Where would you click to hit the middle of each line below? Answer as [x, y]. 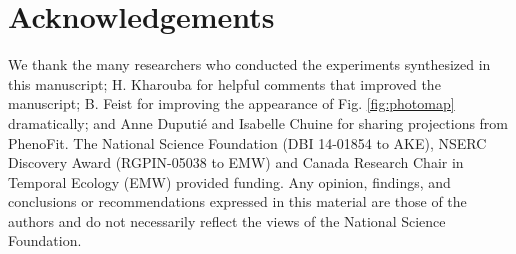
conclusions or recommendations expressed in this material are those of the [237, 201]
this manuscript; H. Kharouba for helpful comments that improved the [224, 83]
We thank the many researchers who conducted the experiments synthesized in [249, 64]
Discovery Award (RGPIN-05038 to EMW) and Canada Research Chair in [236, 162]
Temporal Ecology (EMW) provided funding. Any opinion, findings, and [229, 181]
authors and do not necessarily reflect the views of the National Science [227, 220]
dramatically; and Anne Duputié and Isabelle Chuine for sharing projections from [258, 122]
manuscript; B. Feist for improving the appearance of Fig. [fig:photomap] [231, 103]
